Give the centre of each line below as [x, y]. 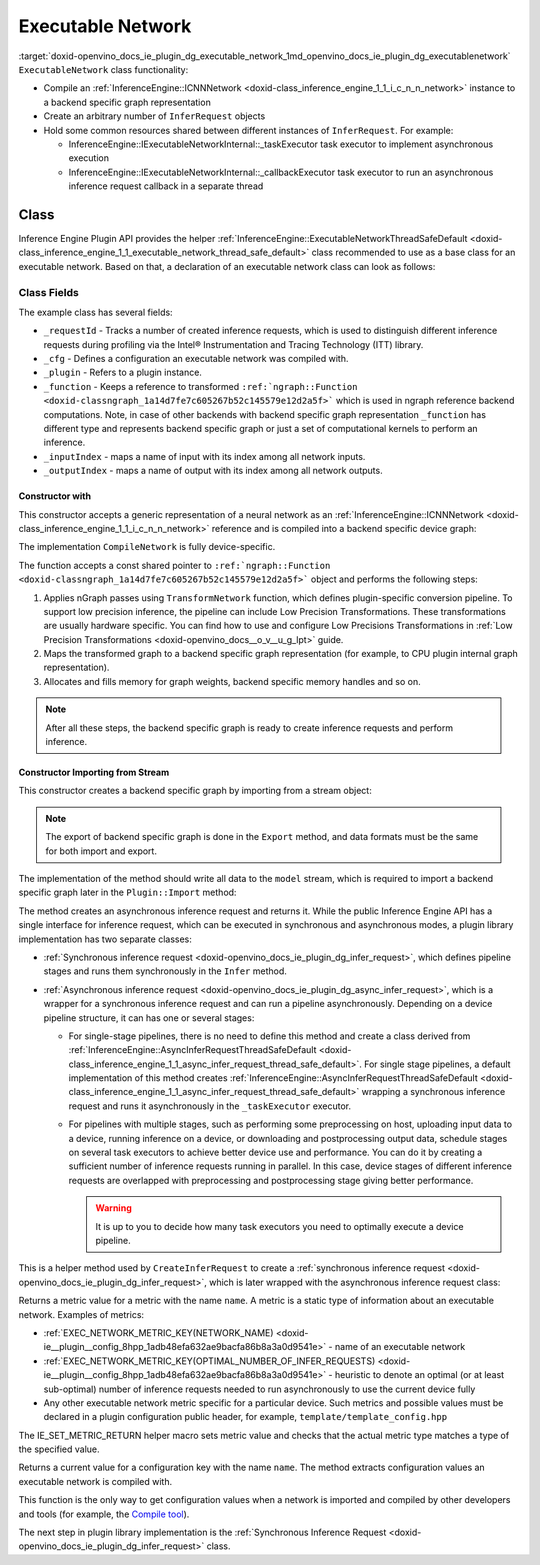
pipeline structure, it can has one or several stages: [149, 1017]
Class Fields [48, 292]
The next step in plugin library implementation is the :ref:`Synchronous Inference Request [202, 1532]
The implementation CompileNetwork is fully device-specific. [147, 547]
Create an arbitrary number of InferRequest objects [154, 116]
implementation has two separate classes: [105, 939]
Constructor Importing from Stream [94, 772]
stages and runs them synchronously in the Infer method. [165, 971]
